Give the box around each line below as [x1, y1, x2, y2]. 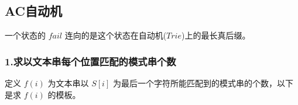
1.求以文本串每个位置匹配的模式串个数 [5, 54, 176, 68]
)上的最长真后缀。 [181, 29, 251, 41]
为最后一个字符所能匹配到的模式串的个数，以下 [112, 77, 293, 89]
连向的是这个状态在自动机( [64, 29, 167, 41]
